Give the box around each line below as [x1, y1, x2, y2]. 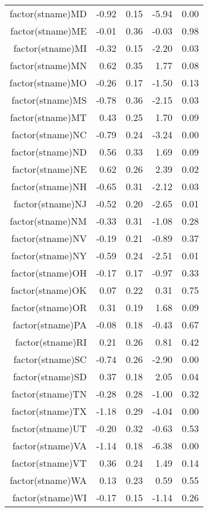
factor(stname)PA [12, 318, 87, 331]
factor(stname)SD [13, 370, 87, 383]
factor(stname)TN [11, 387, 87, 401]
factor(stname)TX [11, 404, 87, 418]
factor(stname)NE [12, 162, 87, 176]
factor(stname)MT [10, 110, 87, 124]
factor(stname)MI [13, 41, 87, 55]
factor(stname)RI [15, 335, 87, 349]
